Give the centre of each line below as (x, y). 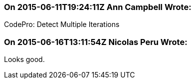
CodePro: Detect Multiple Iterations (62, 24)
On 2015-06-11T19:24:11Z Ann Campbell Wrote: (98, 7)
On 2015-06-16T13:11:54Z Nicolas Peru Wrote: (96, 42)
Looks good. (24, 59)
